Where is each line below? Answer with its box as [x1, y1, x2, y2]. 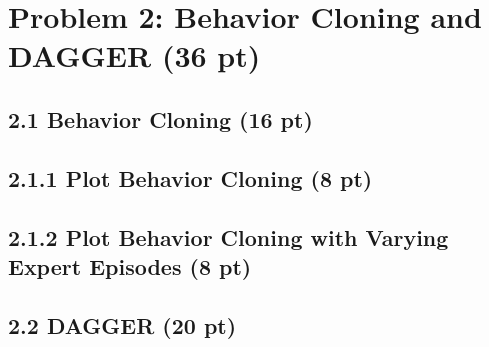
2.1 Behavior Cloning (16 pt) [8, 103, 313, 134]
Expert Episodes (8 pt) [8, 250, 252, 281]
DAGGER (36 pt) [8, 35, 261, 76]
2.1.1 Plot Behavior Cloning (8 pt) [8, 162, 373, 193]
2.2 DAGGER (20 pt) [8, 309, 237, 340]
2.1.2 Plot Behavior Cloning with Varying [8, 221, 449, 252]
